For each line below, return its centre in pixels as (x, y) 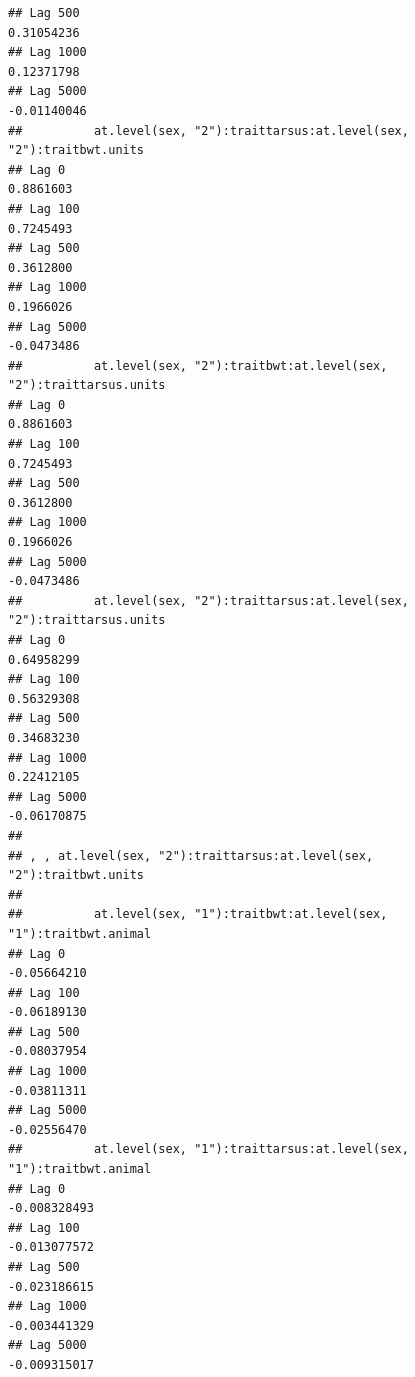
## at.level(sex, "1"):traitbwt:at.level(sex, (198, 914)
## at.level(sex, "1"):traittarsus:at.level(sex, (208, 1149)
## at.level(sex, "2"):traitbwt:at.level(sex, (198, 365)
